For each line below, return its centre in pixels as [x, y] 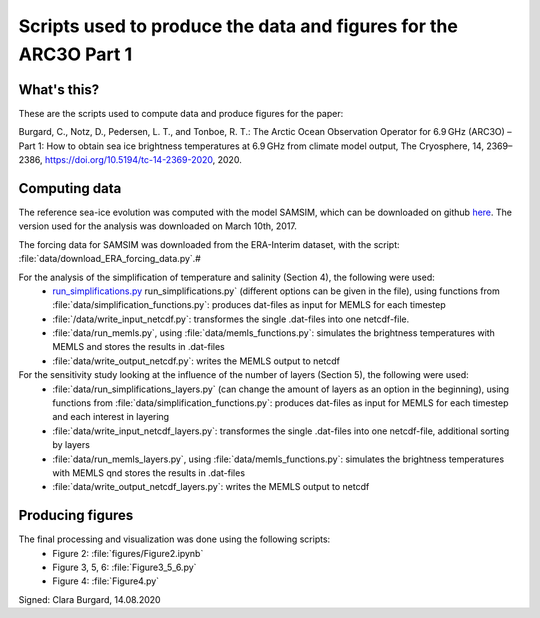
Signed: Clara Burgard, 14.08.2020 [89, 599]
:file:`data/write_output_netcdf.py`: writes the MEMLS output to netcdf [196, 361]
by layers [71, 445]
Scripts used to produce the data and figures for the [238, 26]
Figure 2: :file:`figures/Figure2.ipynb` [128, 553]
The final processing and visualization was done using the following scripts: [174, 539]
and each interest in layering [111, 417]
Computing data [70, 188]
